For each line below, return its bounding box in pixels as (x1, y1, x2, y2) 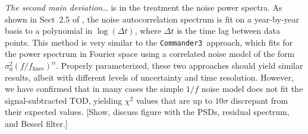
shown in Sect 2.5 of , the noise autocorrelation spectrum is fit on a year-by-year (5, 12, 300, 25)
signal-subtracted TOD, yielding (5, 94, 122, 106)
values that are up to (136, 94, 213, 106)
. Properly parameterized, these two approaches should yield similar (56, 59, 303, 72)
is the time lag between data (177, 24, 281, 37)
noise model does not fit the (201, 82, 303, 95)
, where (134, 24, 162, 37)
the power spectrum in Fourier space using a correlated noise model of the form (5, 47, 295, 60)
